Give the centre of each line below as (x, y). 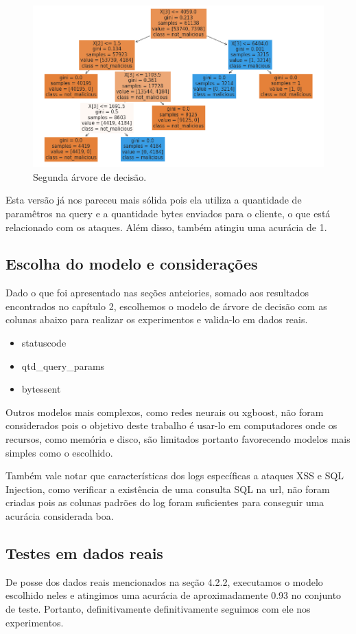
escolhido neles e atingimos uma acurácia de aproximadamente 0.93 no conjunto (174, 595)
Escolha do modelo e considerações (132, 264)
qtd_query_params (63, 365)
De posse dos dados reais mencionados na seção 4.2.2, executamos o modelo (164, 581)
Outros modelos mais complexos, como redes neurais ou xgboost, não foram (165, 412)
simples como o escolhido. (59, 452)
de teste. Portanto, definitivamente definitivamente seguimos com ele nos (158, 609)
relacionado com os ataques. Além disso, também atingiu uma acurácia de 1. (166, 227)
